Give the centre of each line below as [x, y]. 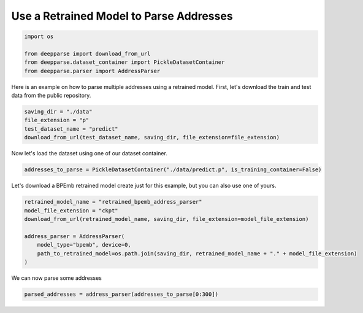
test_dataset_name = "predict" [71, 129]
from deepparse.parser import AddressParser [92, 71]
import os [39, 37]
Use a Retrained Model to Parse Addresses [122, 16]
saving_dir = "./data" [58, 112]
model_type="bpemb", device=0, [84, 245]
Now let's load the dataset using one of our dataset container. [90, 153]
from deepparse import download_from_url [87, 53]
